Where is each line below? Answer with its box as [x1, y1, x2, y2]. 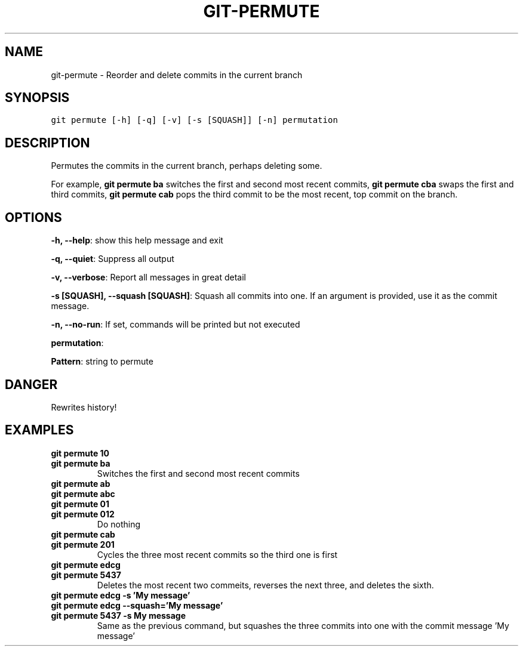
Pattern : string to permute [51, 356, 153, 367]
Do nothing [97, 519, 141, 529]
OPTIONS [5, 209, 62, 225]
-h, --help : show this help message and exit [51, 235, 223, 246]
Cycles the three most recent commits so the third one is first [97, 549, 338, 560]
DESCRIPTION [5, 135, 90, 150]
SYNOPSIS [5, 90, 70, 106]
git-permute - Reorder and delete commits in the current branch [51, 69, 303, 80]
